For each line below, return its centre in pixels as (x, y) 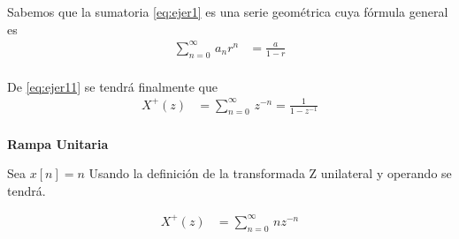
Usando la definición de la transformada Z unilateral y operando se (270, 173)
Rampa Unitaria (58, 143)
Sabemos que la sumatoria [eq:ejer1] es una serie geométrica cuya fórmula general (228, 11)
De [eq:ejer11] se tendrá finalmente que (112, 86)
